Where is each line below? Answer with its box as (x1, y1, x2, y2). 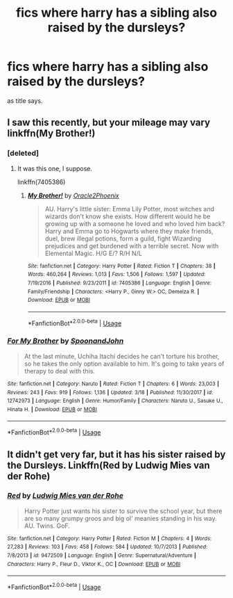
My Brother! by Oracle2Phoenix (27, 191, 119, 200)
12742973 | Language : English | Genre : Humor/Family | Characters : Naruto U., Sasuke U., (7, 398, 223, 405)
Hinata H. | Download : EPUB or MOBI (7, 405, 97, 413)
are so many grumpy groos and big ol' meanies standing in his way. (24, 514, 217, 522)
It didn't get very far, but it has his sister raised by (7, 448, 226, 460)
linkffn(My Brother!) (7, 127, 96, 140)
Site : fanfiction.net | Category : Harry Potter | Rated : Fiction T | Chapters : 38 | (27, 262, 216, 269)
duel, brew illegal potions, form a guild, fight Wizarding (44, 234, 202, 243)
